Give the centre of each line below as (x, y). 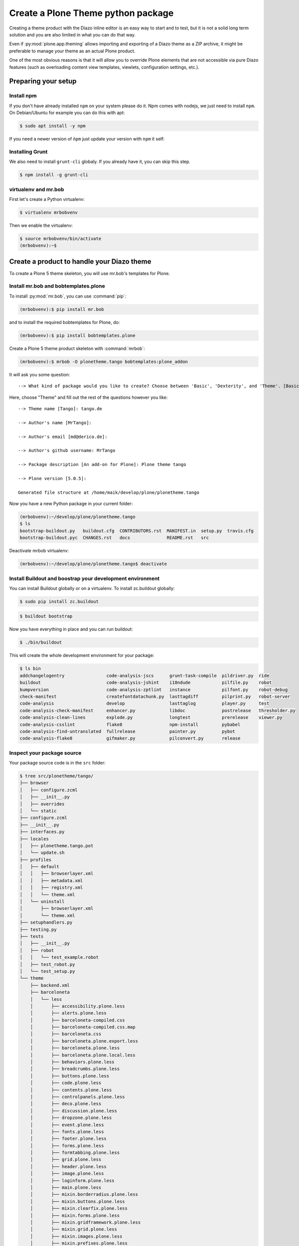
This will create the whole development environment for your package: (82, 655)
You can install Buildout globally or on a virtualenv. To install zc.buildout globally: (92, 588)
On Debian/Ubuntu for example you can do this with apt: (67, 113)
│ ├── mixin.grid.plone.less (74, 1229)
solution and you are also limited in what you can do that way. (73, 34)
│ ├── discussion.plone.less (74, 1111)
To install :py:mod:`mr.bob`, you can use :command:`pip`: (68, 296)
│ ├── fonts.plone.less (67, 1132)
